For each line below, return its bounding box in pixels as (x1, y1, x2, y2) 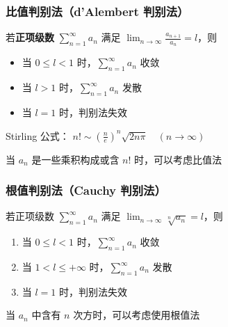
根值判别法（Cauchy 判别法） (6, 182, 166, 199)
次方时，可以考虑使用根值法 (73, 308, 200, 322)
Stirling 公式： (6, 128, 70, 143)
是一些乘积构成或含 (31, 152, 120, 166)
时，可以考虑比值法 (134, 152, 222, 166)
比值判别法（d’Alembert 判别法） (6, 2, 189, 19)
